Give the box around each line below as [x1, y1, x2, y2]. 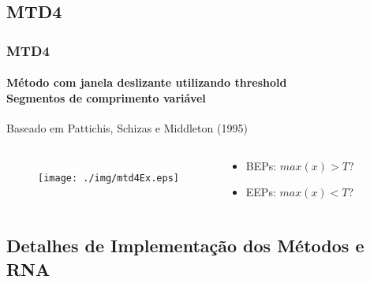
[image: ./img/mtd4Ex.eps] [38, 172, 179, 184]
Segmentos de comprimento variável [6, 89, 206, 106]
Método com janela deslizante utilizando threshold [6, 74, 287, 91]
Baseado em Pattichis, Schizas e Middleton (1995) [6, 120, 248, 136]
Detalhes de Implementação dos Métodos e [6, 233, 364, 258]
